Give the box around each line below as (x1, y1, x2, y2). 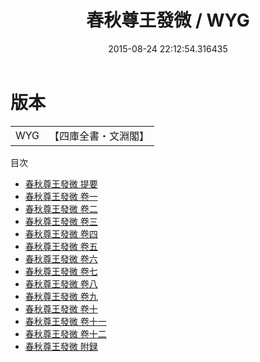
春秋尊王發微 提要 (24, 177, 98, 190)
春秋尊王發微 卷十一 (24, 315, 107, 327)
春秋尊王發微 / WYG (86, 9, 250, 32)
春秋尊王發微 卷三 (24, 215, 98, 227)
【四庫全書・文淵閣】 (49, 129, 150, 143)
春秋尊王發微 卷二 (24, 202, 98, 215)
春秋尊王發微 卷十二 (24, 327, 107, 340)
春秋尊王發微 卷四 (24, 227, 98, 240)
